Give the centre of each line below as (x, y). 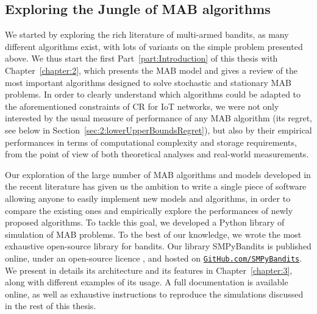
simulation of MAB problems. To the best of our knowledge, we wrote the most (153, 234)
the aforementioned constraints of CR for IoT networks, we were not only (142, 106)
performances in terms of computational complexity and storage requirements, (151, 142)
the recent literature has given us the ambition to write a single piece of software (156, 186)
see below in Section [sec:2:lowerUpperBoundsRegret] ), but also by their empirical (158, 130)
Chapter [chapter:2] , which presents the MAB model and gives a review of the (151, 70)
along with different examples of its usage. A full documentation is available (147, 282)
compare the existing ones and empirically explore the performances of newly (149, 210)
